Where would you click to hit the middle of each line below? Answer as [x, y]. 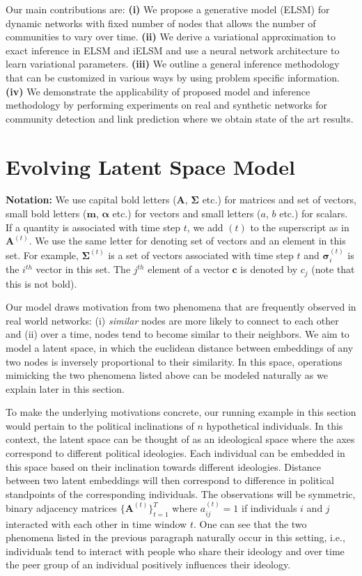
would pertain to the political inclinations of [100, 425]
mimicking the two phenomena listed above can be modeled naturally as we [167, 375]
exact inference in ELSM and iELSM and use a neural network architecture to [173, 50]
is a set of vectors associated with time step [201, 255]
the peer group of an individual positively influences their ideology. [148, 565]
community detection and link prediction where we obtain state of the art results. [180, 118]
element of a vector [188, 269]
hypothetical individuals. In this [275, 425]
